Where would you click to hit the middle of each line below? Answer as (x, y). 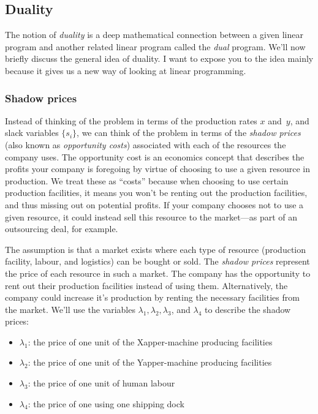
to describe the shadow (248, 309)
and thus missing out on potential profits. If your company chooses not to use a (154, 204)
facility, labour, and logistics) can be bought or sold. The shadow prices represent (157, 261)
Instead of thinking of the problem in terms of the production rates (131, 120)
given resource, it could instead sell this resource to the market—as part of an (151, 216)
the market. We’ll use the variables (70, 309)
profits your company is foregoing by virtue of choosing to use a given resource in (158, 169)
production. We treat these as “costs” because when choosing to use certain (147, 180)
